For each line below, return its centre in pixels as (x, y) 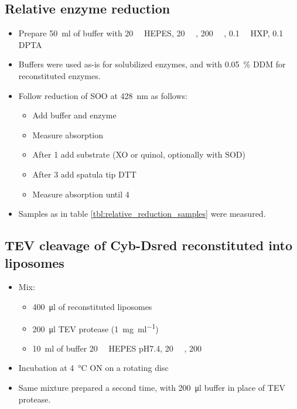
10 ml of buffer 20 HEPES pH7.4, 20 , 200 (117, 348)
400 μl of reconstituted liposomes (92, 306)
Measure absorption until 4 (81, 194)
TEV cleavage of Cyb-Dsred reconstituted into (149, 245)
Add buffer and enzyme (74, 115)
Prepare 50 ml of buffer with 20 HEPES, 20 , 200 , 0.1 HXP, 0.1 (151, 33)
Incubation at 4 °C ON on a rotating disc (93, 368)
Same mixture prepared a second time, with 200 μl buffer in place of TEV (152, 387)
